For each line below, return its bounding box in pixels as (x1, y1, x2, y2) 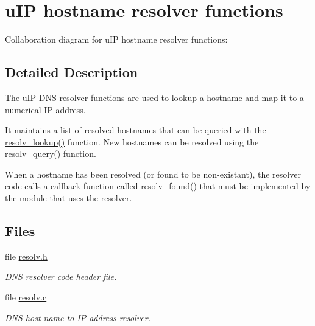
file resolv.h (5, 249, 48, 262)
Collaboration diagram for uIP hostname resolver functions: (5, 33, 228, 46)
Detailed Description (5, 63, 138, 81)
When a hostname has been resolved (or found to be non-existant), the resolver (5, 167, 301, 180)
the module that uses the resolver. (5, 192, 132, 204)
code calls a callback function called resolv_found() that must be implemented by (5, 179, 311, 192)
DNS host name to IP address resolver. (5, 311, 150, 324)
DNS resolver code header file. (5, 270, 117, 283)
